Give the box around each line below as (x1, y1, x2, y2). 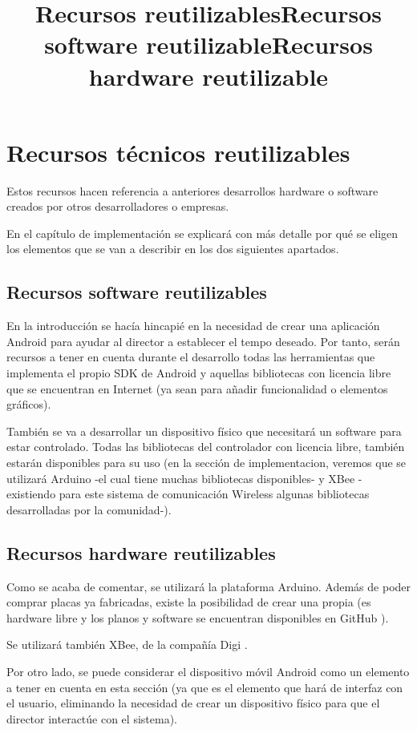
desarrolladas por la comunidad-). (6, 501, 172, 518)
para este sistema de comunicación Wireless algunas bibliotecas (59, 485, 370, 502)
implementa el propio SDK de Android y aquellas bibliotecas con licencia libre (6, 364, 391, 381)
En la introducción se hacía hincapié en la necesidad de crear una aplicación (6, 317, 380, 334)
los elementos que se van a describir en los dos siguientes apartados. (6, 240, 339, 257)
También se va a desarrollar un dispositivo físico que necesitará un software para (6, 422, 402, 439)
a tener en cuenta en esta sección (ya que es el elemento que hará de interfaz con (6, 679, 403, 695)
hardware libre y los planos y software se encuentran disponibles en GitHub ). (6, 609, 389, 626)
